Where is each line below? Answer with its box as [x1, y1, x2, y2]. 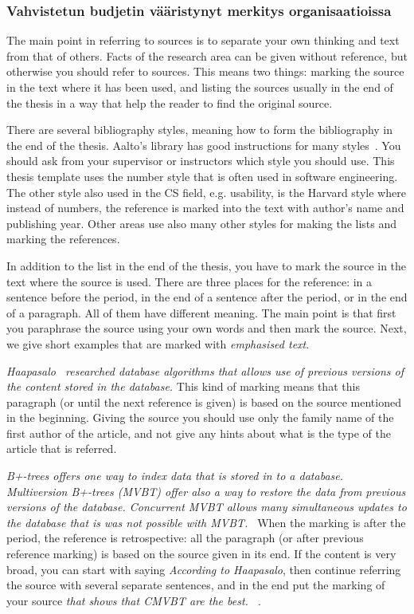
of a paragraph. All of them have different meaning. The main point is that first [6, 304, 396, 321]
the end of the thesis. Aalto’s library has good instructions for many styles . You [6, 136, 401, 153]
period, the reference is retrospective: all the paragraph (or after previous [6, 529, 364, 546]
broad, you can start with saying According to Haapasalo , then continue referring [6, 561, 401, 577]
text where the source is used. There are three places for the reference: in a [6, 273, 373, 289]
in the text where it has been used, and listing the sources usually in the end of [6, 79, 393, 95]
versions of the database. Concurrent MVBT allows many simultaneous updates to [6, 498, 407, 515]
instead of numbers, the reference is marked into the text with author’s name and [6, 199, 404, 216]
